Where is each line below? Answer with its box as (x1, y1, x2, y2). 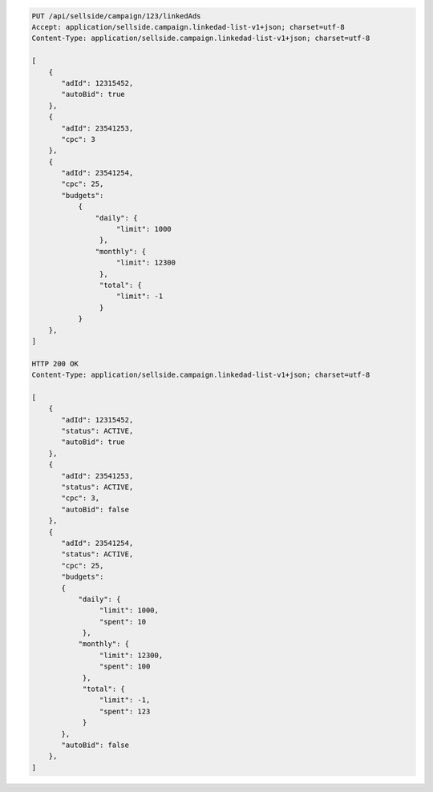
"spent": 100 (99, 662, 151, 671)
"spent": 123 (99, 706, 151, 716)
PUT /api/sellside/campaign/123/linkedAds (31, 11, 201, 20)
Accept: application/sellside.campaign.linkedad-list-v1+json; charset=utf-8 (31, 22, 345, 31)
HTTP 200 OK (31, 359, 79, 368)
